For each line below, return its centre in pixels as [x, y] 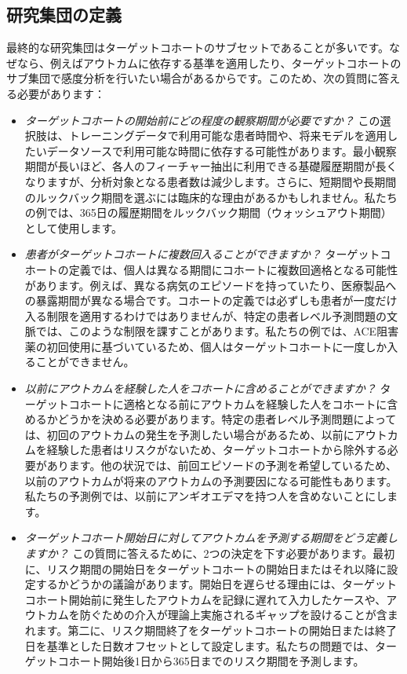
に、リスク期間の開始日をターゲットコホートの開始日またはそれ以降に [206, 568]
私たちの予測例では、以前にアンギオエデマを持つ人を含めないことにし [206, 496]
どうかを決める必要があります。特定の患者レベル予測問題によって [227, 419]
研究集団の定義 [64, 15]
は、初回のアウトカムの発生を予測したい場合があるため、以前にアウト [206, 434]
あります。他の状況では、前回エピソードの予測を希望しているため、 [222, 465]
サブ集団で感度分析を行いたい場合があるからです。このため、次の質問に [193, 78]
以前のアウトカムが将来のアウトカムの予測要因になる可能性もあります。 [211, 480]
